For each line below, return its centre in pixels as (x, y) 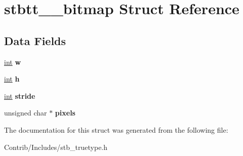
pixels (65, 113)
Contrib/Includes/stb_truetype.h (56, 147)
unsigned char (26, 113)
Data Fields (35, 40)
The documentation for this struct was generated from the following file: (116, 129)
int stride (20, 95)
